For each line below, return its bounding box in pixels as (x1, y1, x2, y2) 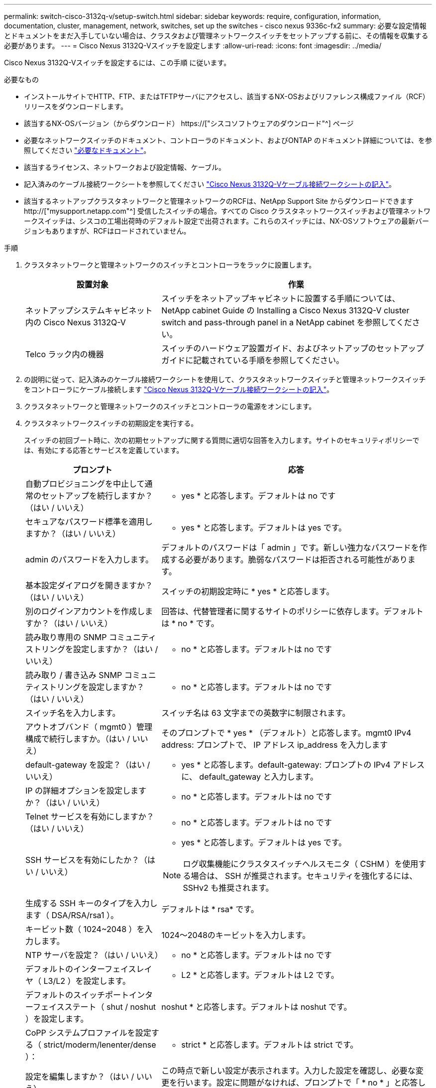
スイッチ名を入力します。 (25, 708, 120, 718)
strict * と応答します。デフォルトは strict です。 (181, 1040, 358, 1050)
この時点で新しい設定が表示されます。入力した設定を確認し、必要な (161, 1066, 416, 1076)
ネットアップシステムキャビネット (25, 305, 153, 315)
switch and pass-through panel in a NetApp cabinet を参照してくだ (161, 317, 412, 327)
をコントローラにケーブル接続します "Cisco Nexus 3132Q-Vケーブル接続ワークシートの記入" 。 (24, 385, 333, 394)
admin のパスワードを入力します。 (25, 554, 154, 564)
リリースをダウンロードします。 (24, 102, 127, 111)
